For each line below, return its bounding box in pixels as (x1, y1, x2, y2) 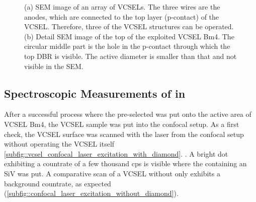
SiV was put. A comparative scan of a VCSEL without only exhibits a (4, 168, 220, 178)
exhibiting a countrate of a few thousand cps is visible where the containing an (4, 158, 247, 169)
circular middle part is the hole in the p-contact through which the (24, 41, 230, 51)
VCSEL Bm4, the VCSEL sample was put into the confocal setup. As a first (4, 118, 239, 129)
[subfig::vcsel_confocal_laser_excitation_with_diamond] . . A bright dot (4, 148, 228, 159)
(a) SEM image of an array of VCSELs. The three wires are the (24, 2, 220, 12)
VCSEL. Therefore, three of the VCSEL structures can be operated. (24, 21, 234, 32)
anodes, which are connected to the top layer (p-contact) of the (24, 11, 219, 22)
